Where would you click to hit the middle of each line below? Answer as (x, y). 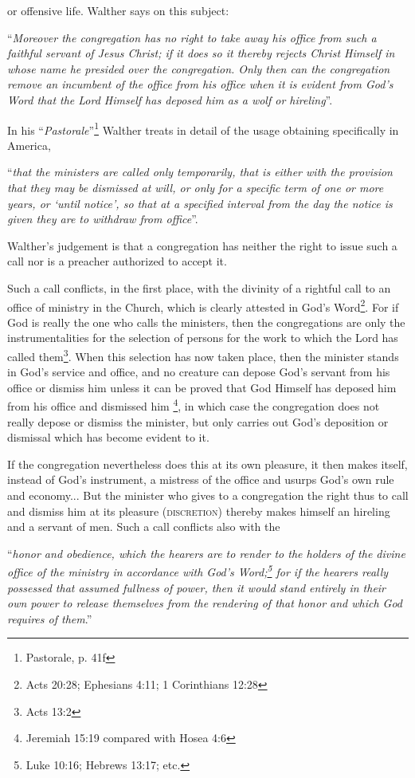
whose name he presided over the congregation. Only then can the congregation (199, 68)
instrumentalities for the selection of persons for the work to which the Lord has (203, 338)
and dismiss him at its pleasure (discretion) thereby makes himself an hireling (199, 511)
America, (29, 145)
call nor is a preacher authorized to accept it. (117, 261)
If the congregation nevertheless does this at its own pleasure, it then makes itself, (207, 464)
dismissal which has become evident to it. (108, 437)
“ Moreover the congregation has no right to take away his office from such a (192, 37)
